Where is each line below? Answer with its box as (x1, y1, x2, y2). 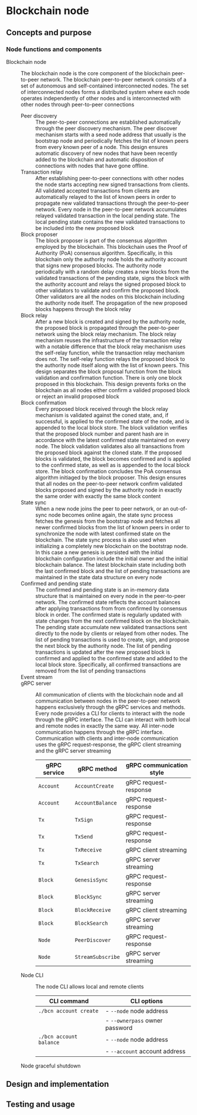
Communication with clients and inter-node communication (35, 735, 179, 742)
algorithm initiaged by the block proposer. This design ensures (35, 474, 186, 481)
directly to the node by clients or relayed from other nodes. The (35, 630, 189, 637)
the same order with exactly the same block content (35, 492, 161, 499)
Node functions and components (6, 45, 102, 53)
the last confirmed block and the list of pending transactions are (35, 567, 191, 575)
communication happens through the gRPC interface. (35, 728, 164, 735)
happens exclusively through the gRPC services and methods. (35, 703, 186, 711)
